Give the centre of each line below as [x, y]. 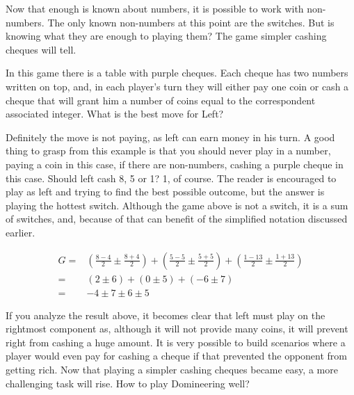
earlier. [21, 232]
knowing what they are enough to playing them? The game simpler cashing [166, 36]
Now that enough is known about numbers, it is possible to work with [155, 8]
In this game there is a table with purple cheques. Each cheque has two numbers [177, 73]
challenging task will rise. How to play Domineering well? [128, 383]
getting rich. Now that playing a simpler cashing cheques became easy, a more [172, 369]
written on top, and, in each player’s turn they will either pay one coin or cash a [177, 86]
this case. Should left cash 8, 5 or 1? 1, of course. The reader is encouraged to [171, 178]
